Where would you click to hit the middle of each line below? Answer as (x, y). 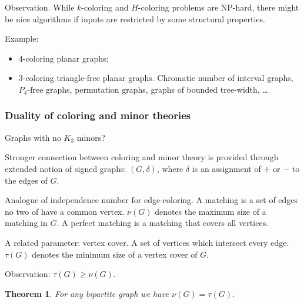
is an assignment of (226, 168)
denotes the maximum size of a (211, 211)
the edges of (26, 180)
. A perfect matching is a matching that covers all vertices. (163, 223)
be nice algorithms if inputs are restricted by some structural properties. (135, 18)
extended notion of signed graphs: (66, 168)
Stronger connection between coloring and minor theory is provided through (142, 157)
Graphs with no (33, 137)
